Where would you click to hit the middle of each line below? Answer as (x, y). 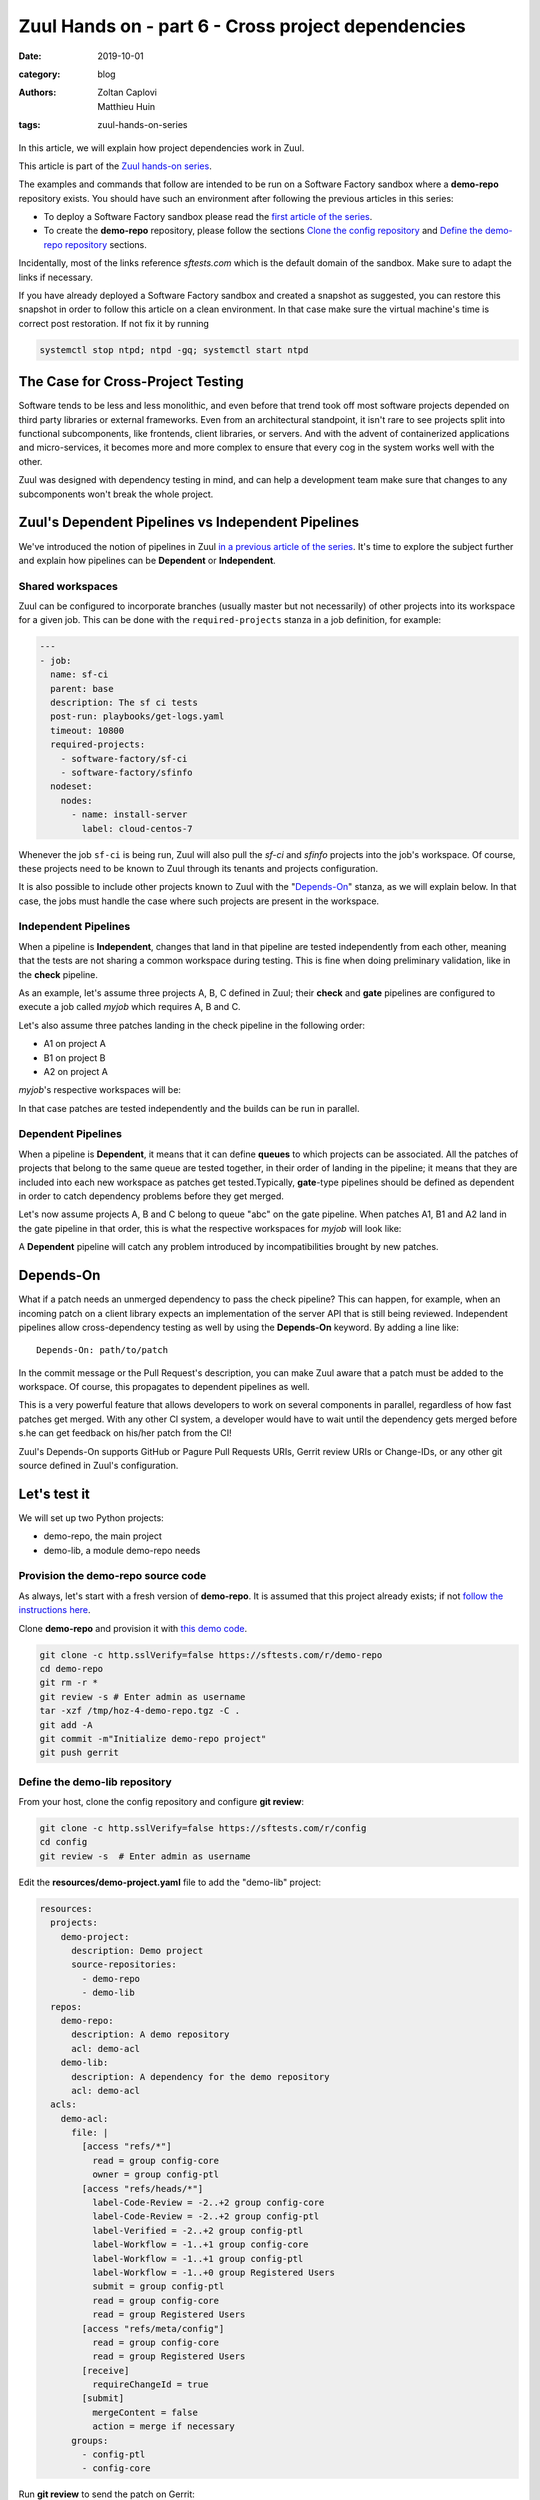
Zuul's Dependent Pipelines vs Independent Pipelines (189, 522)
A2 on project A (76, 1071)
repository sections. (106, 244)
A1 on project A (75, 1044)
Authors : (37, 92)
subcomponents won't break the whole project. (116, 494)
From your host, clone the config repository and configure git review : (161, 1802)
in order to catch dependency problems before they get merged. (151, 1196)
